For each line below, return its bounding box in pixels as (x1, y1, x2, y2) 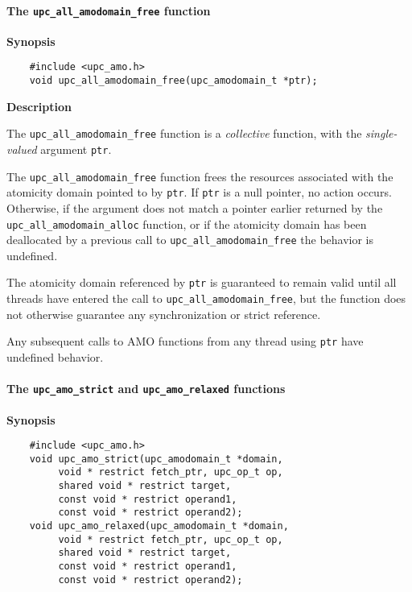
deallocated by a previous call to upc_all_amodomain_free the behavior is (6, 231, 374, 248)
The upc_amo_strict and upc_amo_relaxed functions (6, 380, 286, 397)
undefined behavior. (6, 349, 104, 366)
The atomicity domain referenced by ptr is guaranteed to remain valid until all (6, 274, 397, 291)
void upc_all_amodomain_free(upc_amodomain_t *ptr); (29, 75, 318, 87)
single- (365, 125, 398, 142)
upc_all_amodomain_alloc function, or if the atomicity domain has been (6, 215, 367, 232)
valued (6, 141, 37, 158)
